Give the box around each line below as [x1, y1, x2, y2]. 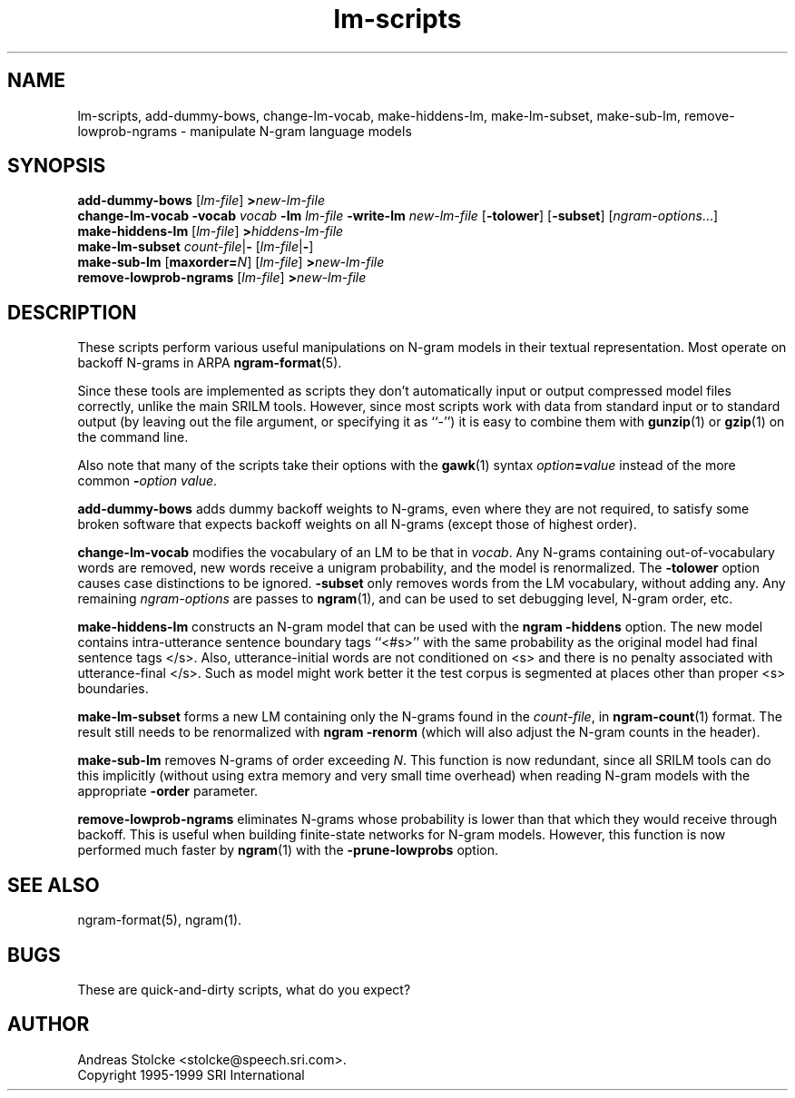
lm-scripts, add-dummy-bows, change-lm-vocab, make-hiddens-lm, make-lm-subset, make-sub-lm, [77, 107, 681, 123]
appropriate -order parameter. [77, 783, 259, 799]
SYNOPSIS [7, 154, 106, 178]
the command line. [77, 429, 189, 446]
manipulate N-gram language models [190, 123, 412, 139]
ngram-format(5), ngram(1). [77, 912, 242, 928]
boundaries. [77, 681, 149, 697]
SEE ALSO [7, 873, 100, 897]
